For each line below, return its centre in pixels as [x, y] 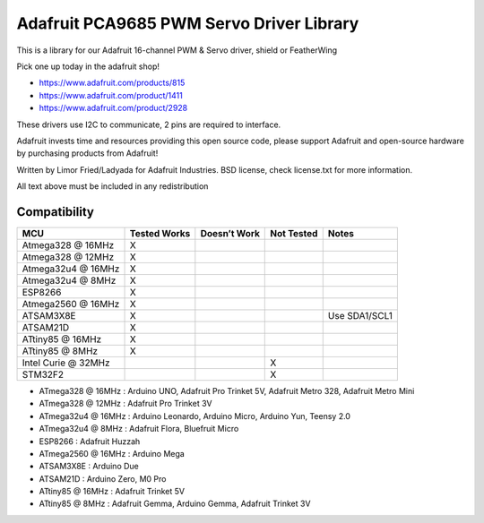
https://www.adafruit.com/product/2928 [113, 108]
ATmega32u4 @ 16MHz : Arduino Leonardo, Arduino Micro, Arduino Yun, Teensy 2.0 [195, 416]
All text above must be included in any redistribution [112, 186]
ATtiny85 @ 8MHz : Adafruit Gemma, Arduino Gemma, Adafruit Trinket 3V [175, 504]
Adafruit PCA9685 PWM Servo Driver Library [188, 23]
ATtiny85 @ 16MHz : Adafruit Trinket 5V [112, 492]
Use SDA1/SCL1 [360, 315]
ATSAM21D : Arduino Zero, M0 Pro [103, 478]
